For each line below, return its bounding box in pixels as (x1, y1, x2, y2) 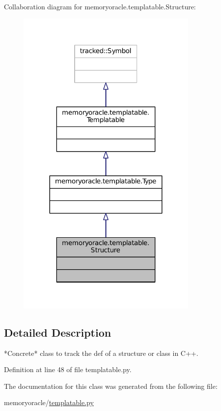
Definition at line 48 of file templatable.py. (4, 364, 132, 375)
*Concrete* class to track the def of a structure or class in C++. (4, 348, 198, 358)
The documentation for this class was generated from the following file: (4, 380, 218, 391)
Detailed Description (4, 324, 111, 340)
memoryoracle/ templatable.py (4, 397, 94, 408)
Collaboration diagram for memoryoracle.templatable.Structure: (4, 1, 196, 11)
